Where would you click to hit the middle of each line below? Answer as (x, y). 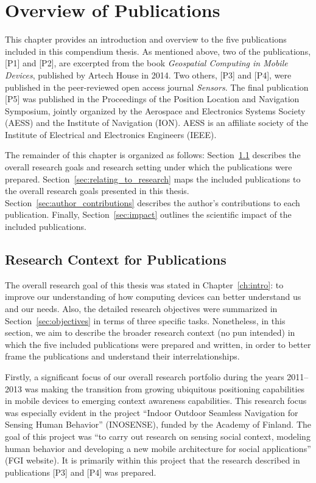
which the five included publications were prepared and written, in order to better (158, 344)
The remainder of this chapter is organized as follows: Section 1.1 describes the (153, 155)
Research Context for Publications (116, 259)
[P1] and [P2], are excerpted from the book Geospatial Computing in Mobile (146, 63)
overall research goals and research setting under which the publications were (149, 167)
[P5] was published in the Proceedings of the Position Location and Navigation (152, 99)
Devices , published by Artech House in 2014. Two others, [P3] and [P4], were (148, 75)
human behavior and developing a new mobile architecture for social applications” (158, 448)
